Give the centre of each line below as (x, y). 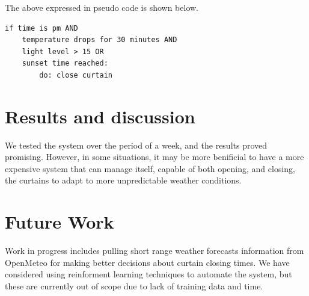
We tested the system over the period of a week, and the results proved (136, 145)
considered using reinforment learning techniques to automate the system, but (148, 274)
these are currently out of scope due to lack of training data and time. (134, 285)
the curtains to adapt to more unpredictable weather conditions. (123, 180)
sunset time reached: (65, 63)
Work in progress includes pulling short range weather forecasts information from (154, 251)
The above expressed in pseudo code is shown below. (102, 7)
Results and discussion (100, 116)
